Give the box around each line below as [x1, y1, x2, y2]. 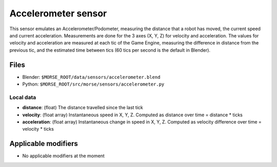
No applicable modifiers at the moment [22, 153, 105, 159]
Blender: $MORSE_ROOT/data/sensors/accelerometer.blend [22, 74, 161, 80]
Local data [9, 94, 36, 101]
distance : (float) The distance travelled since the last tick [22, 105, 144, 111]
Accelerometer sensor [9, 8, 107, 19]
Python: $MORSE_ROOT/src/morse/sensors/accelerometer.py [22, 81, 165, 87]
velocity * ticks [22, 126, 54, 132]
